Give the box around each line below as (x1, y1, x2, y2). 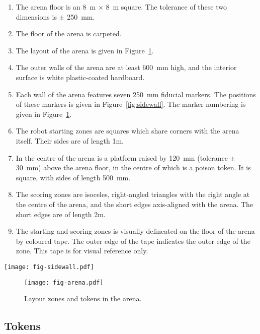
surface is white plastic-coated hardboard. (16, 72, 145, 82)
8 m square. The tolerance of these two (106, 2, 227, 12)
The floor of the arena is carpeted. (16, 28, 122, 39)
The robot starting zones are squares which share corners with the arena (16, 125, 239, 136)
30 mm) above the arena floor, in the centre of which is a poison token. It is (16, 162, 251, 173)
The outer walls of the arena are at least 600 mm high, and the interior (16, 62, 237, 73)
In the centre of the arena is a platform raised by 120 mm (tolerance (16, 152, 228, 163)
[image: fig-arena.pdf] (24, 279, 104, 286)
